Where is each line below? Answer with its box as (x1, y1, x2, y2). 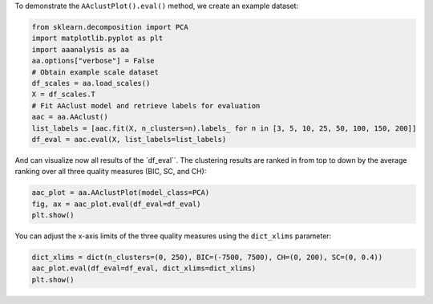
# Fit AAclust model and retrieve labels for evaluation (31, 101, 261, 110)
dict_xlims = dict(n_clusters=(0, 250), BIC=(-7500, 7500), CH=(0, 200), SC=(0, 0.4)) (31, 253, 383, 261)
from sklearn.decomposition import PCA (31, 22, 188, 31)
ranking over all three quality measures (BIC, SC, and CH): (14, 167, 207, 176)
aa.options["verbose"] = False (31, 56, 156, 66)
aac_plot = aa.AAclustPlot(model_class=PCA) (31, 188, 210, 197)
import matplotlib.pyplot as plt (31, 34, 164, 43)
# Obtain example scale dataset (31, 67, 160, 76)
